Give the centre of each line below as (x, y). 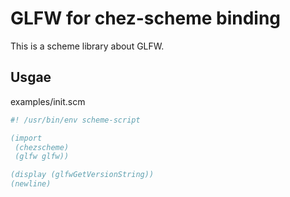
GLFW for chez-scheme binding (146, 18)
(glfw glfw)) (42, 157)
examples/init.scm (48, 101)
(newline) (31, 184)
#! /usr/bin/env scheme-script (75, 120)
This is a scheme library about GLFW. (87, 46)
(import (26, 138)
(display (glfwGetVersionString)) (82, 175)
